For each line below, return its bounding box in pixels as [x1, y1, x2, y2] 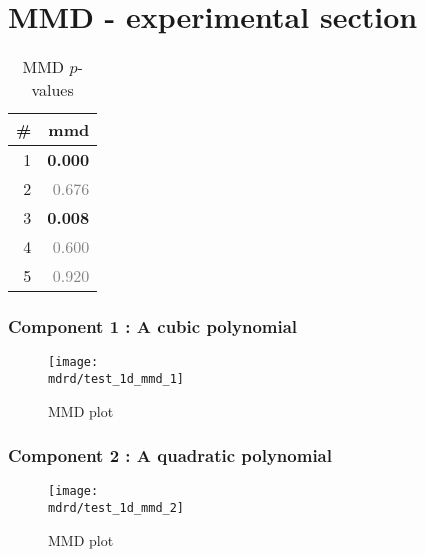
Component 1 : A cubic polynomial [8, 314, 298, 339]
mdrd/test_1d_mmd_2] [48, 501, 185, 516]
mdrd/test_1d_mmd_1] [48, 372, 185, 386]
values [31, 78, 74, 102]
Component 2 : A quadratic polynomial [8, 443, 332, 468]
